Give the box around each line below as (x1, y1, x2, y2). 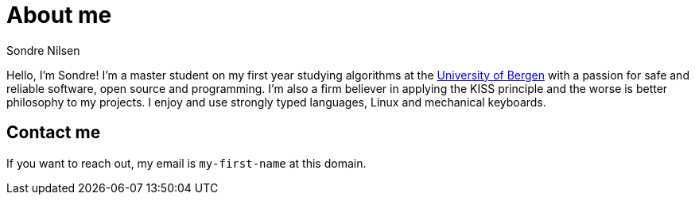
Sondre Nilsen (6, 43, 80, 57)
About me (6, 2, 112, 29)
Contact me (6, 122, 101, 143)
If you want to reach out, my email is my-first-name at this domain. (6, 156, 367, 170)
